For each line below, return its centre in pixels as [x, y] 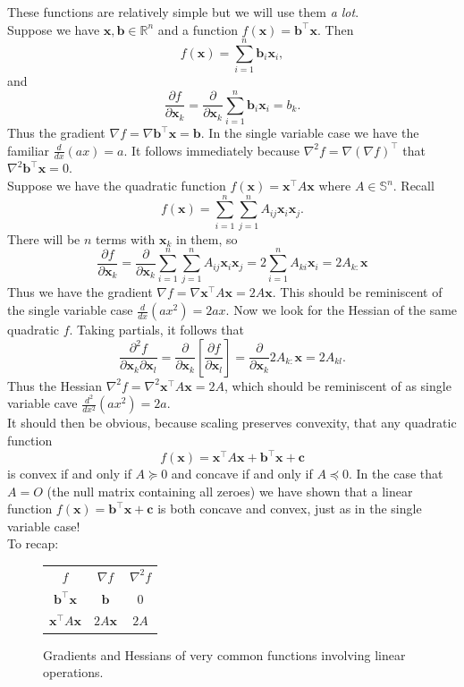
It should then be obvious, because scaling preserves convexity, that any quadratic [232, 423]
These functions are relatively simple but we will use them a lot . [183, 12]
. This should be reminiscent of [357, 292]
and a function [198, 29]
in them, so [207, 238]
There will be [44, 238]
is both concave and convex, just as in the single [290, 509]
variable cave [42, 403]
